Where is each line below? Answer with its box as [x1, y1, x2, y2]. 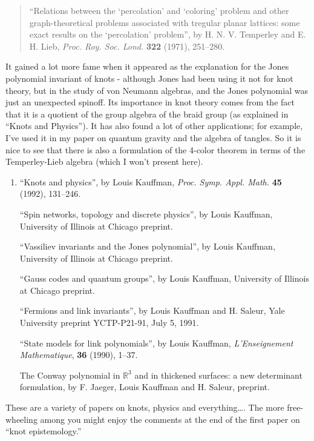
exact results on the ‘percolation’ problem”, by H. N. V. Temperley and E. [29, 28, 306, 41]
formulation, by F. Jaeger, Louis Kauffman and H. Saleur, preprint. [19, 380, 270, 393]
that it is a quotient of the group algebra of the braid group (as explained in [5, 107, 289, 120]
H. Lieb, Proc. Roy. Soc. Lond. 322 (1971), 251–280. [29, 39, 225, 52]
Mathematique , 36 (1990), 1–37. [19, 348, 138, 361]
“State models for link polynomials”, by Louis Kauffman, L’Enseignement [19, 336, 293, 349]
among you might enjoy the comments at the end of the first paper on [40, 413, 300, 425]
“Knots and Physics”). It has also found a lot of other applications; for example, [5, 119, 303, 132]
